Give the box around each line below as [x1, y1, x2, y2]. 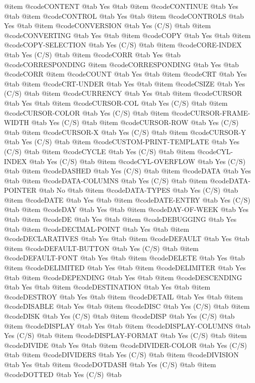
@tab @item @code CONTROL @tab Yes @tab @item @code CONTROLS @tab [4, 10, 244, 21]
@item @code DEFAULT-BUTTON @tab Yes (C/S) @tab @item [4, 243, 199, 253]
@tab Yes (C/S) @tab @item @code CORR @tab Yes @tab [4, 49, 181, 59]
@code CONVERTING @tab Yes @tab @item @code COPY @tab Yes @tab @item [4, 30, 251, 40]
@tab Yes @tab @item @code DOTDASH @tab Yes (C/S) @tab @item [4, 359, 216, 369]
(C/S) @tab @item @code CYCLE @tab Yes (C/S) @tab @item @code [4, 146, 217, 156]
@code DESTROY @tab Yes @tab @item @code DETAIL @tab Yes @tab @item [4, 291, 243, 301]
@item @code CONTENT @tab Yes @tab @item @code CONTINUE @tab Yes [4, 1, 238, 11]
